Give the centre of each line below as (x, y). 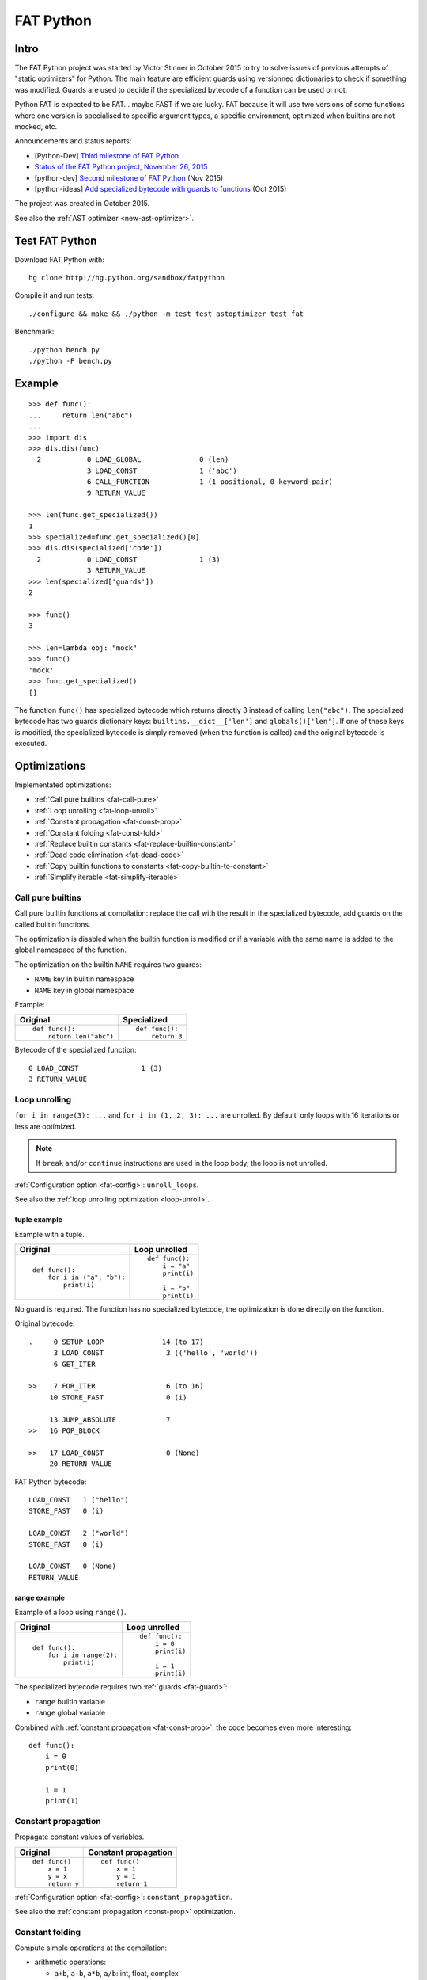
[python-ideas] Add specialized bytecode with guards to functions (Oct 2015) (161, 188)
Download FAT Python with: (59, 259)
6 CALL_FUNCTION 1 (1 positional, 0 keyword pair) (210, 482)
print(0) (62, 1767)
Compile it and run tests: (55, 295)
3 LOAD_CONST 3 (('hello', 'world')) (156, 1353)
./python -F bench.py (70, 361)
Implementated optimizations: (63, 785)
